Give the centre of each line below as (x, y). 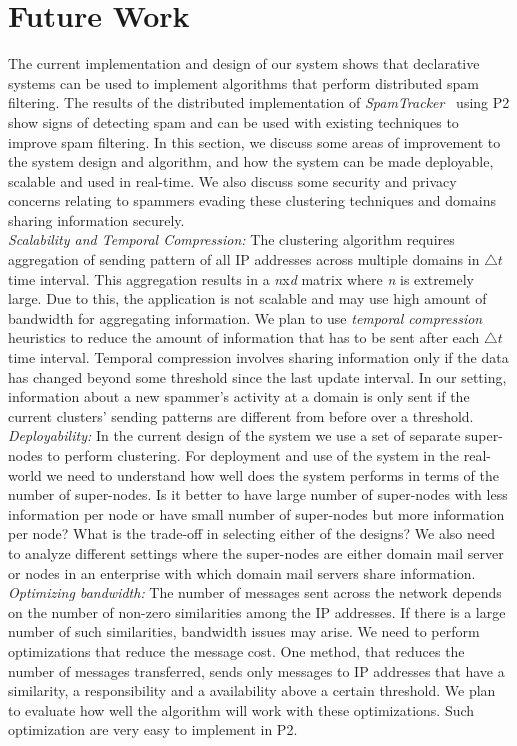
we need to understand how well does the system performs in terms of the (272, 474)
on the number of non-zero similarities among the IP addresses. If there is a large (257, 611)
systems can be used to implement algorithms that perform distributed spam (243, 82)
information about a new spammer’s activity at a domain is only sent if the (239, 396)
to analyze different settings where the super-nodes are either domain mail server (256, 552)
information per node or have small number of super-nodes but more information (256, 513)
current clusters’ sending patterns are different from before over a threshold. (241, 415)
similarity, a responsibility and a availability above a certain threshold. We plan (252, 690)
